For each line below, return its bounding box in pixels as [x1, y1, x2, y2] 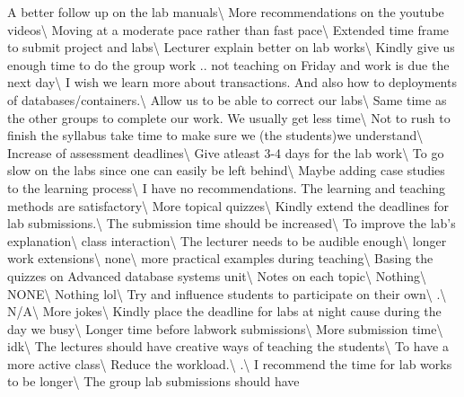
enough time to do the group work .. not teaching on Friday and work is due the [7, 55, 450, 74]
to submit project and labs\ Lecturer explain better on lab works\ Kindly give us [7, 38, 455, 57]
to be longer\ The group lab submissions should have [7, 372, 300, 391]
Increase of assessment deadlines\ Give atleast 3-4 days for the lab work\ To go [7, 143, 444, 162]
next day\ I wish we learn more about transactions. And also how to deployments [7, 73, 457, 92]
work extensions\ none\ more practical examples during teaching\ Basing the [7, 249, 433, 268]
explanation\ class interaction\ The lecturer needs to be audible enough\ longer [7, 231, 447, 250]
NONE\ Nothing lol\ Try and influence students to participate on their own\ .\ [7, 284, 447, 303]
